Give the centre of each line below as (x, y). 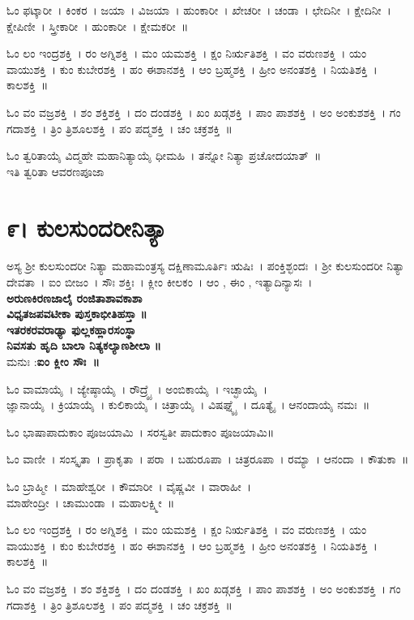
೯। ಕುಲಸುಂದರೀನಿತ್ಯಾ (87, 227)
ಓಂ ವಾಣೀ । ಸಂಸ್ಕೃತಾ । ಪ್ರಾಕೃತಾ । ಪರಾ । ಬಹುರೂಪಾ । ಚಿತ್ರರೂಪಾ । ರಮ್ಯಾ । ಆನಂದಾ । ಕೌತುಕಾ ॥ (208, 459)
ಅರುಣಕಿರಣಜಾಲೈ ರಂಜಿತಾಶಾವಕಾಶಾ (75, 297)
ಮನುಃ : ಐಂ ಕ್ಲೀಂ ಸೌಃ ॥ (53, 362)
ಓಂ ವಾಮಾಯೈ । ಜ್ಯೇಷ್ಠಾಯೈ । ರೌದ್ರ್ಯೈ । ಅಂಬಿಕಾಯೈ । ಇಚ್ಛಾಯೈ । (137, 388)
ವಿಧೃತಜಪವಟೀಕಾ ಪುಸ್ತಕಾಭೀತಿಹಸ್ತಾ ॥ (77, 314)
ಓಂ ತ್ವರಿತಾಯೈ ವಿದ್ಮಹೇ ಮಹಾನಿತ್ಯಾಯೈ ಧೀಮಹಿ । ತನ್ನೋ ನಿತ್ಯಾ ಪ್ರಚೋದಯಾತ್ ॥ (164, 155)
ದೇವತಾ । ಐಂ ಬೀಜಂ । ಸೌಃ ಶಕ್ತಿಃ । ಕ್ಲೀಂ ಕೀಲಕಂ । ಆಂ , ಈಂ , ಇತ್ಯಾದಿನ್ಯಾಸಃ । (160, 282)
